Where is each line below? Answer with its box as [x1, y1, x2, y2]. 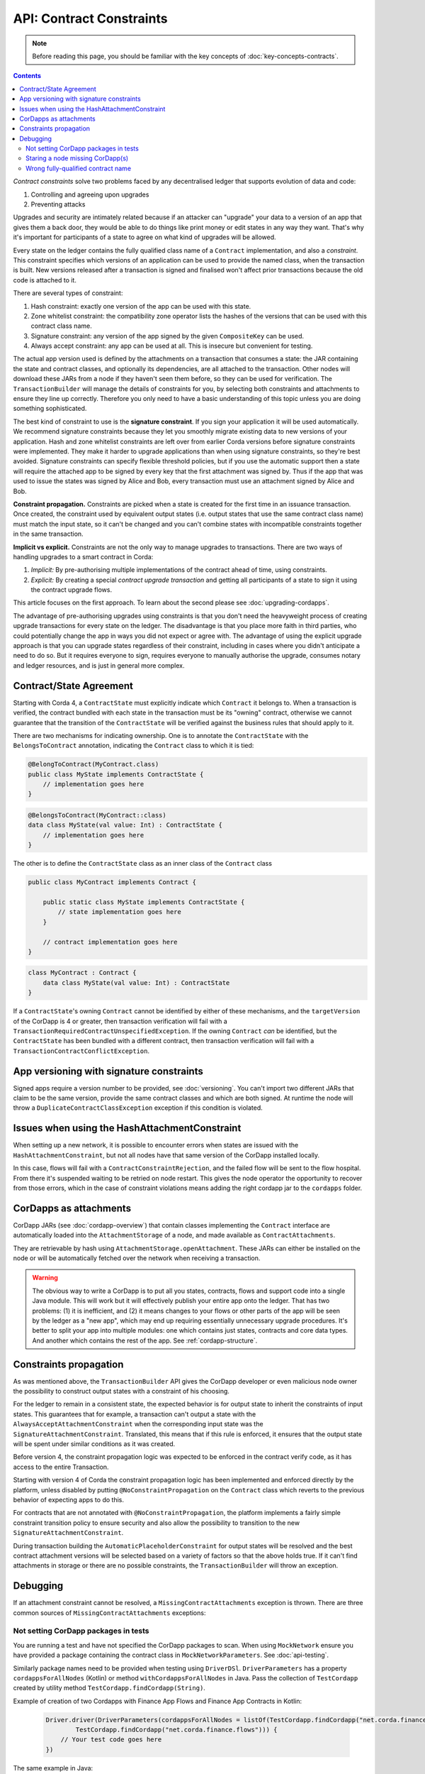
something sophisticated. [13, 404, 87, 413]
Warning [32, 1274, 58, 1282]
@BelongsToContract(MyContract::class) [28, 811, 166, 820]
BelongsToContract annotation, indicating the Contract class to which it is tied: [13, 742, 254, 750]
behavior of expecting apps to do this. [13, 1495, 124, 1504]
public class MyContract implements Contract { [28, 878, 196, 886]
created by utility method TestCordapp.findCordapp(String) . [13, 1684, 205, 1692]
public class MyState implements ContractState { [28, 770, 204, 778]
